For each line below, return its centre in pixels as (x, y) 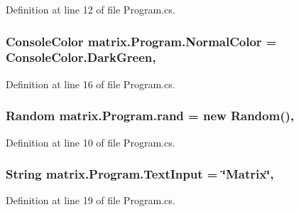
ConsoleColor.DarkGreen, (81, 57)
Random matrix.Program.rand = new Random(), (150, 116)
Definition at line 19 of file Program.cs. (91, 200)
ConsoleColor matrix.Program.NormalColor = (141, 41)
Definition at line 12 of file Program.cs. (91, 9)
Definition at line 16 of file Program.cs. (91, 84)
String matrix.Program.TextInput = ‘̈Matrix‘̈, (140, 174)
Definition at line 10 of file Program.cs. (91, 142)
